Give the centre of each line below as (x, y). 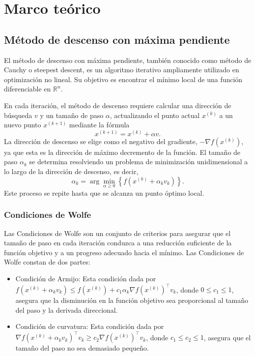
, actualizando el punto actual (155, 115)
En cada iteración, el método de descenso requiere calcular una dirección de (118, 105)
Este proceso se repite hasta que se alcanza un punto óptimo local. (104, 193)
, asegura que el (227, 337)
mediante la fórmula (99, 125)
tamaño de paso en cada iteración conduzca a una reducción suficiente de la (118, 243)
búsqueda (18, 115)
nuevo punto (23, 125)
